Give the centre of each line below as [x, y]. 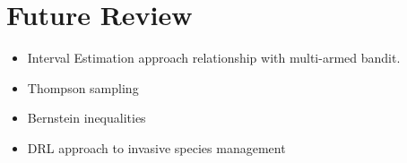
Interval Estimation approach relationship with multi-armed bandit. [214, 58]
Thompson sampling [83, 87]
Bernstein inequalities [87, 118]
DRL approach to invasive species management [156, 147]
